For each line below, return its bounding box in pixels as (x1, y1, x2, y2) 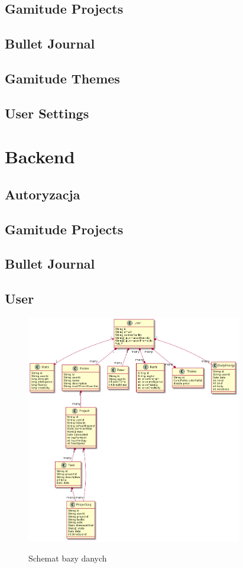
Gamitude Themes (5, 69, 120, 87)
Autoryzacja (5, 185, 80, 203)
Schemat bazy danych (28, 551, 107, 564)
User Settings (5, 104, 89, 122)
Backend (5, 144, 75, 169)
